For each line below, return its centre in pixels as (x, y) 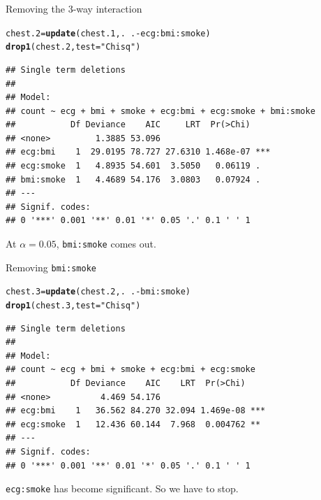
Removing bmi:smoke (51, 267)
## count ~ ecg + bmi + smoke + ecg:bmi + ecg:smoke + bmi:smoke (160, 111)
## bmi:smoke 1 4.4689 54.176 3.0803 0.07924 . (133, 179)
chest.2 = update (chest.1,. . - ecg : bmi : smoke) (108, 33)
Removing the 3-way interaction (74, 8)
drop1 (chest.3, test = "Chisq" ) (73, 306)
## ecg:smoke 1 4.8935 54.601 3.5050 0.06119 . (133, 166)
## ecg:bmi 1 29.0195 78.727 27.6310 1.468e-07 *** (138, 152)
